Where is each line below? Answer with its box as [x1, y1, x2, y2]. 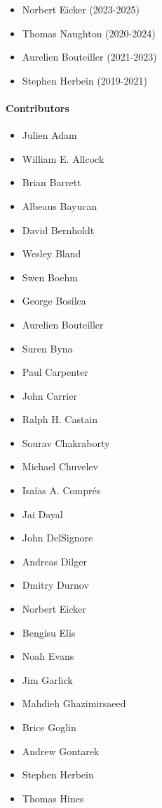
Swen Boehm [22, 269, 78, 284]
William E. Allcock [22, 151, 104, 166]
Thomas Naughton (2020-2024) [22, 25, 156, 40]
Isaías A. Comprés [22, 483, 101, 498]
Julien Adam [22, 128, 77, 142]
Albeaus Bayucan [22, 198, 97, 213]
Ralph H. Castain [22, 412, 98, 427]
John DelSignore [22, 530, 93, 545]
